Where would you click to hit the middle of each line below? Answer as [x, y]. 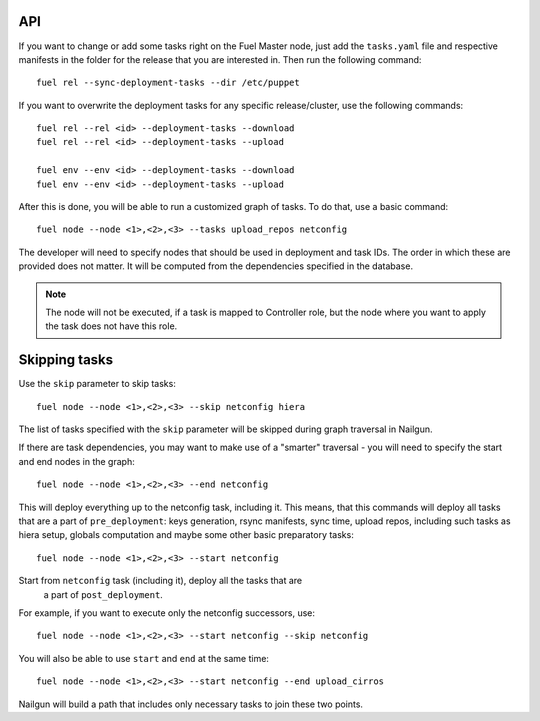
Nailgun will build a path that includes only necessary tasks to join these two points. [191, 704]
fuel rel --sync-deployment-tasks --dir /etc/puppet [168, 83]
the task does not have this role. [111, 326]
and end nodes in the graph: [76, 461]
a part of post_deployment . [103, 594]
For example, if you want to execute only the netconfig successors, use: [166, 612]
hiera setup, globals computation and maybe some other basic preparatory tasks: [186, 535]
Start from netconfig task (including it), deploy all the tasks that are [160, 581]
